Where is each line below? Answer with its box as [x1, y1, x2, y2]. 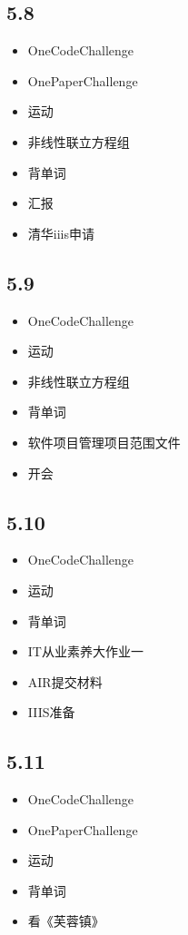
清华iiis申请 [27, 223, 94, 242]
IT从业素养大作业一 [27, 642, 143, 661]
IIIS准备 [27, 703, 75, 722]
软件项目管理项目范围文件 [27, 432, 181, 451]
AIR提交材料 [27, 672, 103, 691]
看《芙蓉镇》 [27, 911, 104, 930]
